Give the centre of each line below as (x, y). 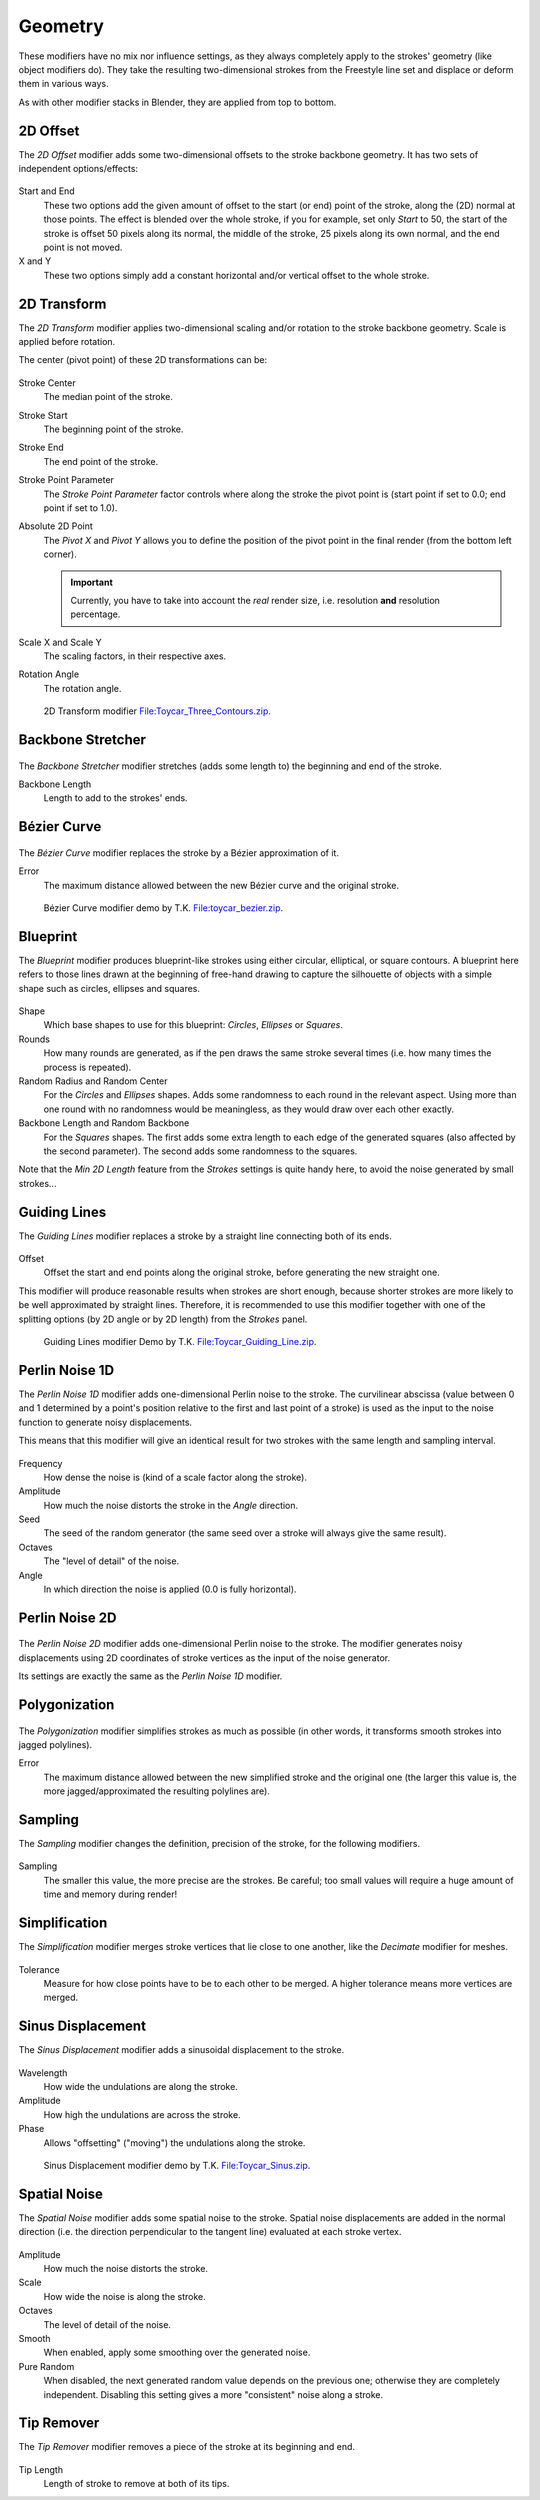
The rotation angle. (82, 688)
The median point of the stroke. (108, 397)
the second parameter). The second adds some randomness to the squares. (200, 1151)
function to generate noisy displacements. (105, 1422)
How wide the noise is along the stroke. (125, 2296)
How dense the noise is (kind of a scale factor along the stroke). (175, 1477)
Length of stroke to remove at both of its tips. (136, 2484)
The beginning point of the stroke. (113, 429)
